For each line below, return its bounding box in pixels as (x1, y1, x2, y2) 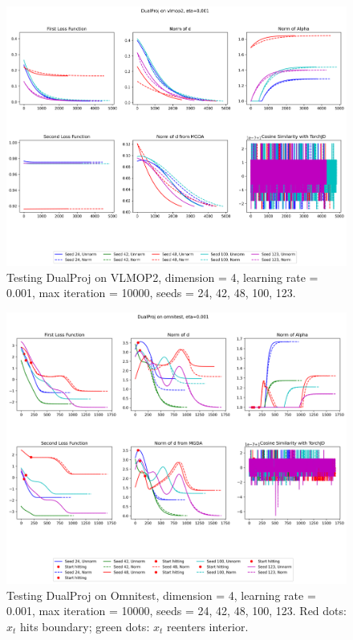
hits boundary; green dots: (20, 618, 150, 634)
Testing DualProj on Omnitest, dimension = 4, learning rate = (6, 586, 316, 603)
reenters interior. (166, 618, 249, 634)
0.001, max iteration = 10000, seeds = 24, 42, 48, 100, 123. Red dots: (6, 602, 347, 619)
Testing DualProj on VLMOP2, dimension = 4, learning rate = (6, 268, 319, 285)
